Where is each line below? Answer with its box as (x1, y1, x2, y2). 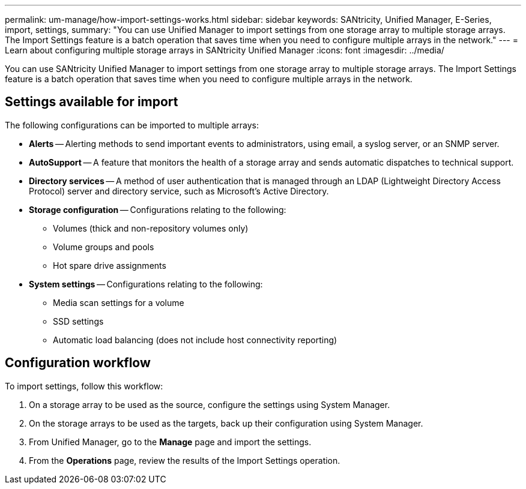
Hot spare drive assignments (53, 260, 166, 271)
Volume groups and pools (53, 241, 154, 252)
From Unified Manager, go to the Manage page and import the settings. (29, 436, 312, 447)
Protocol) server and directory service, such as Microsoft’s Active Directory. (29, 185, 329, 196)
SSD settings (53, 316, 104, 326)
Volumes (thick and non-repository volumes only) (53, 223, 249, 233)
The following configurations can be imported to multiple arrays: (5, 119, 259, 130)
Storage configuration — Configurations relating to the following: (29, 204, 286, 215)
